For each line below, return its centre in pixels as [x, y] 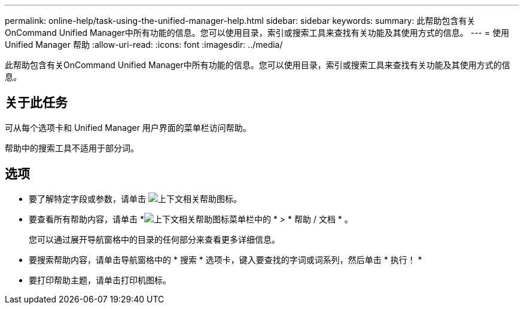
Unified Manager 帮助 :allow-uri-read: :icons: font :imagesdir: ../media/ [144, 45]
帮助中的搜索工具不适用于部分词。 [72, 148]
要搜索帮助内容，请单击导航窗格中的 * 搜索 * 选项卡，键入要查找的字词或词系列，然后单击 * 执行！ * [226, 259]
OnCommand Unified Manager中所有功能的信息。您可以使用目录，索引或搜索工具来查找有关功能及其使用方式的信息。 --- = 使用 [257, 33]
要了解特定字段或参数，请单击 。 [135, 198]
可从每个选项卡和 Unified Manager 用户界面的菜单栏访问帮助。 [128, 127]
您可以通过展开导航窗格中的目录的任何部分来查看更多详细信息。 [154, 239]
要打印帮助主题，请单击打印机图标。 [100, 280]
